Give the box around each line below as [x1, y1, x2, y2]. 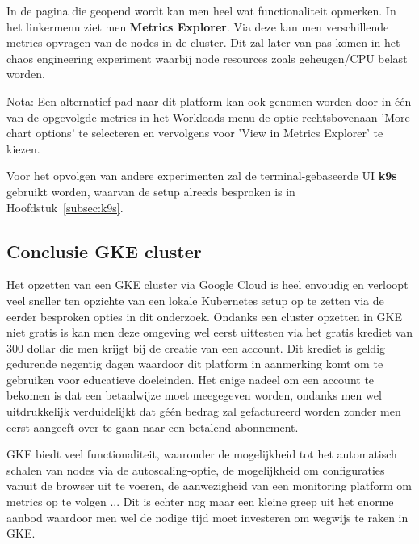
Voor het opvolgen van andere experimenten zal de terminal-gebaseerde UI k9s [6, 167, 397, 184]
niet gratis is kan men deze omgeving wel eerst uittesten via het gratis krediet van [6, 324, 413, 341]
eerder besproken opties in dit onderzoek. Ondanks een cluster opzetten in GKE [6, 308, 403, 324]
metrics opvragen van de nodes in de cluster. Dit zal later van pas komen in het [6, 34, 400, 51]
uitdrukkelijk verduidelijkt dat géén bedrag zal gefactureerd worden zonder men [6, 403, 401, 420]
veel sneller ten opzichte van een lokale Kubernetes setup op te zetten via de [6, 291, 384, 308]
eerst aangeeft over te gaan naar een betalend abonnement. [6, 418, 299, 435]
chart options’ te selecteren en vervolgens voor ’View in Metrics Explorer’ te [6, 124, 383, 141]
